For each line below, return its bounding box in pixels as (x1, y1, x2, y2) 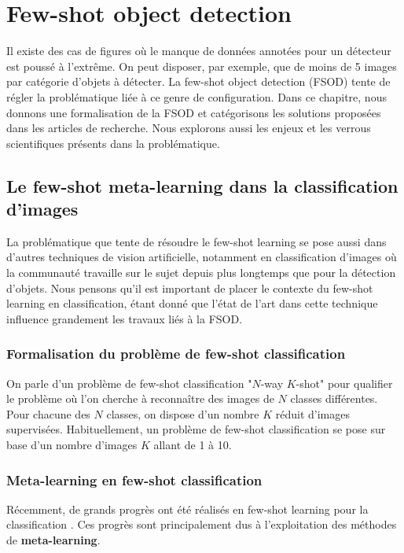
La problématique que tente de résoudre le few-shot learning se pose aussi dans (6, 233, 387, 249)
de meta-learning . (6, 532, 101, 548)
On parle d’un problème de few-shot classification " (6, 374, 252, 391)
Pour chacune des (6, 405, 90, 422)
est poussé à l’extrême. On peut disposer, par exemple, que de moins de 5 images (6, 57, 397, 74)
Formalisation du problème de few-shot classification (6, 344, 346, 363)
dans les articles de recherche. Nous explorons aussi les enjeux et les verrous (6, 120, 371, 136)
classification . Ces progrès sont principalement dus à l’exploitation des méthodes (6, 516, 397, 533)
